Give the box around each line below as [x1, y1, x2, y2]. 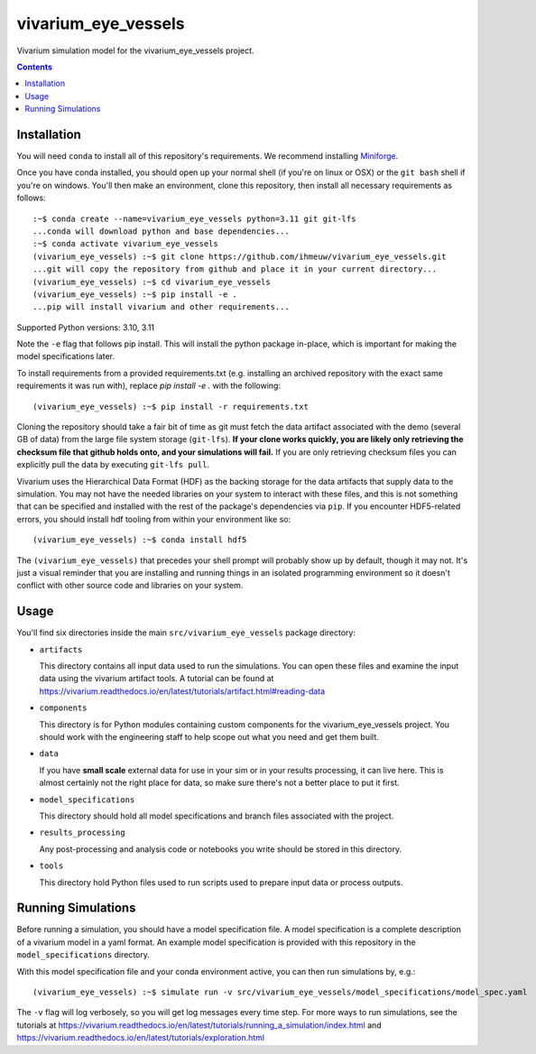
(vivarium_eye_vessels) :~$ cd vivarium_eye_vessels [32, 276, 271, 287]
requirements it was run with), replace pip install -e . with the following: [16, 380, 282, 392]
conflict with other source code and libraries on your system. [16, 580, 244, 591]
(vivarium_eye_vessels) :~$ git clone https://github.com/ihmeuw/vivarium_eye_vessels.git [32, 251, 447, 262]
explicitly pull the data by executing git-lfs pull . [16, 459, 210, 470]
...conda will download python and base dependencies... [32, 226, 291, 236]
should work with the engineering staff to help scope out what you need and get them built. [39, 731, 379, 742]
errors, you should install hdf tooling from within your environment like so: [16, 513, 291, 524]
